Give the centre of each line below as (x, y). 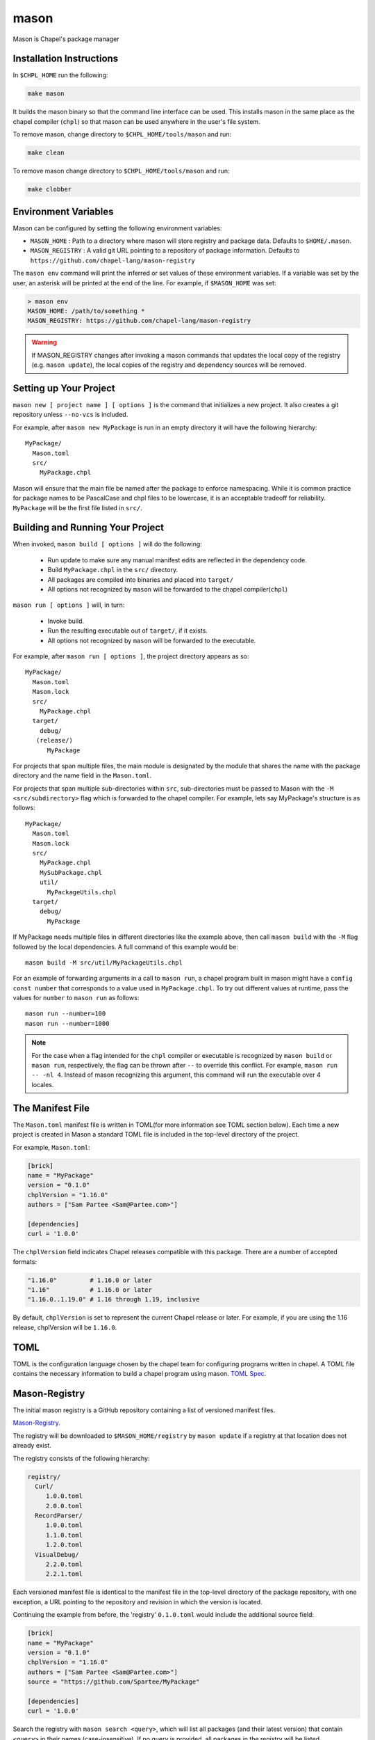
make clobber (50, 189)
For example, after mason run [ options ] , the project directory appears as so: (131, 656)
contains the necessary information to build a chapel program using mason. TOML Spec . (140, 1374)
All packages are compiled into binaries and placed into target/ (141, 579)
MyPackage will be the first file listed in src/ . (77, 507)
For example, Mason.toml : (51, 1147)
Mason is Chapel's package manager (66, 39)
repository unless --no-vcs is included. (70, 415)
